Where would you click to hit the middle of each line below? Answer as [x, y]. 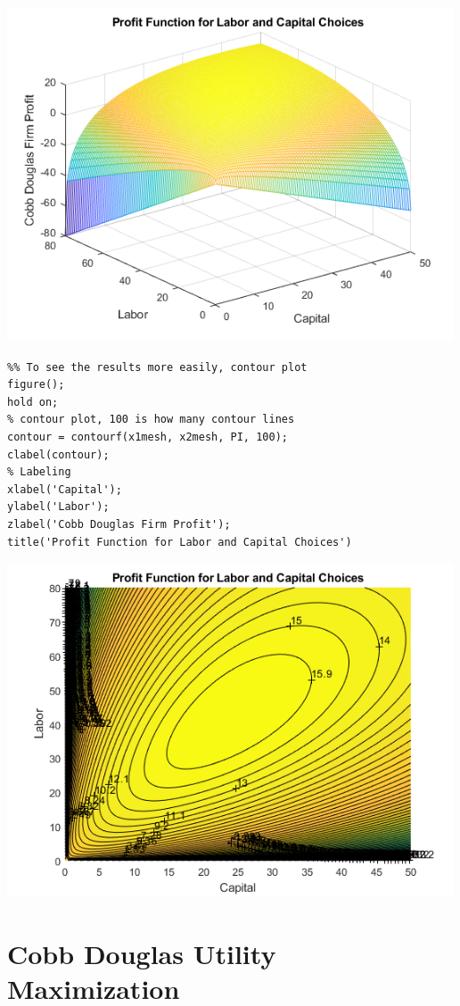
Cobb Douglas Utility [142, 953]
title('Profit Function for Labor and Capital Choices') [180, 542]
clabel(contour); [58, 454]
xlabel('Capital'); [65, 489]
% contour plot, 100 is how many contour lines [151, 420]
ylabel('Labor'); [58, 507]
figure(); [36, 385]
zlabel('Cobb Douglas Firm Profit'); [119, 524]
